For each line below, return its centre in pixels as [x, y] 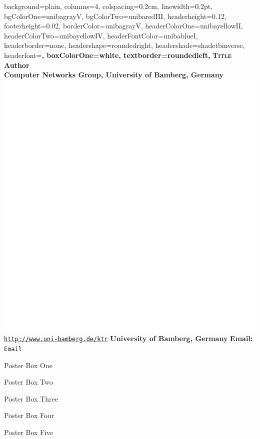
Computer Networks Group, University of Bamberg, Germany [114, 75]
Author [17, 65]
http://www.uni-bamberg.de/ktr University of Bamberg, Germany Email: [128, 338]
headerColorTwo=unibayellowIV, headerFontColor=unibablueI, [101, 35]
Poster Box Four [29, 415]
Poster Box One [28, 365]
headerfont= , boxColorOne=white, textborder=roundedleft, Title [118, 55]
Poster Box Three [31, 398]
